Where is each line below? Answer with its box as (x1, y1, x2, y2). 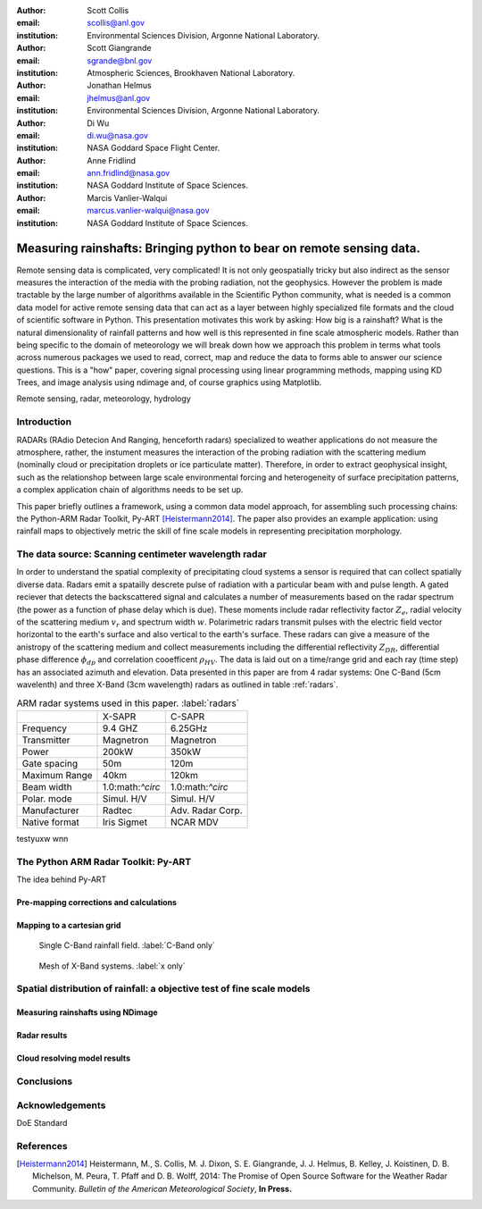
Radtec (103, 804, 133, 817)
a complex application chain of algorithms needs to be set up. (16, 484, 244, 495)
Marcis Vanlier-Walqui (87, 192, 168, 203)
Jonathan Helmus (87, 80, 152, 91)
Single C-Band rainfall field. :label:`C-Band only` (38, 940, 216, 951)
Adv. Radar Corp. (170, 804, 243, 817)
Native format (21, 816, 79, 828)
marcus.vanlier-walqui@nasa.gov (87, 206, 210, 216)
